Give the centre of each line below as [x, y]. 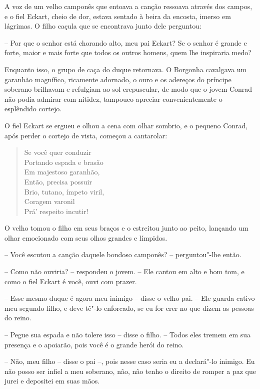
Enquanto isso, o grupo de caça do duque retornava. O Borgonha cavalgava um [126, 69]
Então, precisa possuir [58, 181]
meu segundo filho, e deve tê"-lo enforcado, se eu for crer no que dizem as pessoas [129, 308]
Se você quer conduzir [58, 152]
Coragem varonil [49, 201]
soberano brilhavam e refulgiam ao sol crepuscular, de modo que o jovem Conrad [128, 89]
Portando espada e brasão [64, 162]
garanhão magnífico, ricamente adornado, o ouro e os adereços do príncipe [118, 79]
